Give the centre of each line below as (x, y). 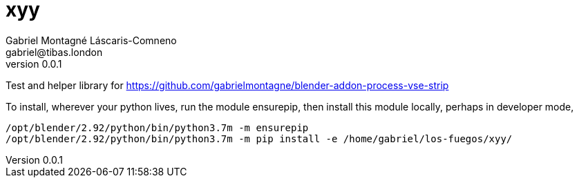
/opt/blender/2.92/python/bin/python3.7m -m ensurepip (157, 127)
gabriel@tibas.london (54, 52)
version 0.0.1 (34, 64)
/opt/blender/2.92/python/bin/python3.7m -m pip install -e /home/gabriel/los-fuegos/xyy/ (259, 138)
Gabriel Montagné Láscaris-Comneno (91, 40)
